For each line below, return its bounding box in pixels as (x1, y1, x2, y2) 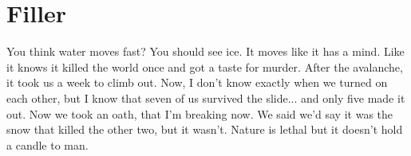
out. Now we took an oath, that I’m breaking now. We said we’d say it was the (6, 105, 393, 122)
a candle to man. (6, 136, 89, 153)
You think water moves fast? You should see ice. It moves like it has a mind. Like (6, 43, 405, 60)
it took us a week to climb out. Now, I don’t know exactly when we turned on (6, 74, 388, 91)
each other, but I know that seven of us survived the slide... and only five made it (6, 89, 405, 106)
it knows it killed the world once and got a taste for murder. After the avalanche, (6, 58, 403, 75)
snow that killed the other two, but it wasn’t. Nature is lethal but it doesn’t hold (6, 121, 403, 138)
